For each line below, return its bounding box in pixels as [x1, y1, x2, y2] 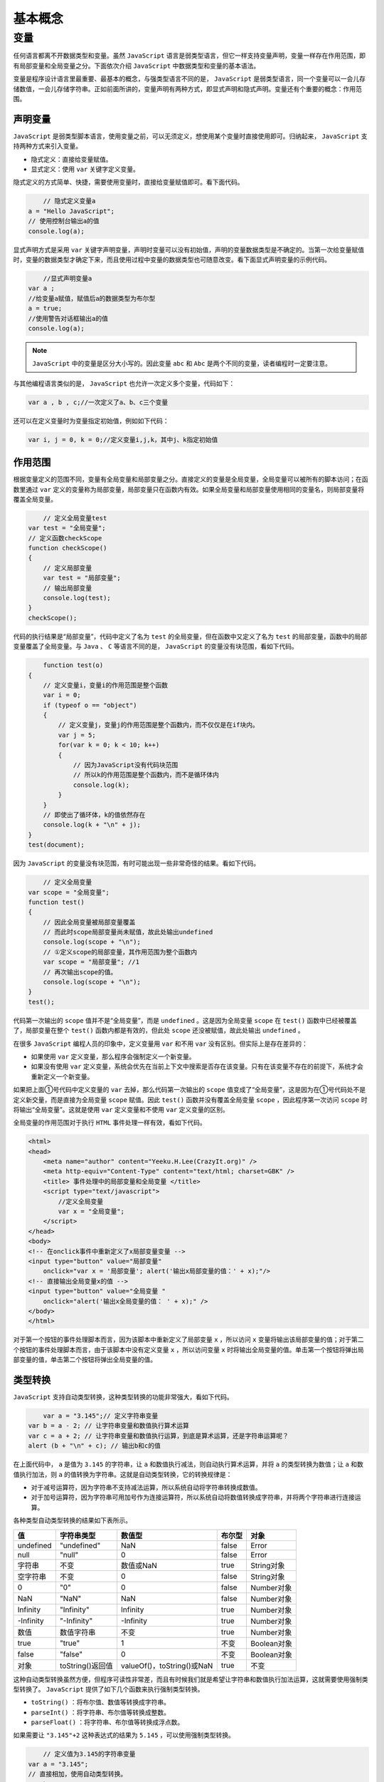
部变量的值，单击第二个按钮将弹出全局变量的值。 [13, 1355, 156, 1364]
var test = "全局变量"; [28, 524, 106, 532]
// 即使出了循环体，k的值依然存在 [43, 811, 146, 819]
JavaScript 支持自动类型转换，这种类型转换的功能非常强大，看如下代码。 [13, 1393, 234, 1401]
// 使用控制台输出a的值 [28, 217, 100, 225]
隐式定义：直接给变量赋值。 [31, 155, 112, 163]
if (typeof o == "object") [43, 701, 138, 709]
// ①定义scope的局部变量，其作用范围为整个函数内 [43, 948, 198, 956]
